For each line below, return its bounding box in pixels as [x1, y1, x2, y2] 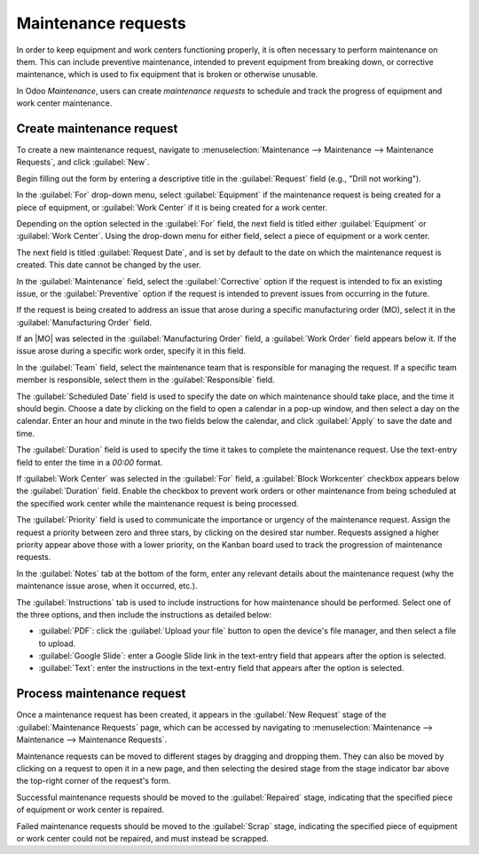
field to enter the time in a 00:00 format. [16, 457, 163, 467]
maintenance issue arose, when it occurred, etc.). [16, 580, 198, 591]
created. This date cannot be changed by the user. [16, 259, 201, 270]
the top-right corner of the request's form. [16, 776, 171, 786]
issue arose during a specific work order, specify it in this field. [16, 346, 247, 356]
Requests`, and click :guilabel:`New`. [16, 156, 150, 168]
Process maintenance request [16, 686, 186, 701]
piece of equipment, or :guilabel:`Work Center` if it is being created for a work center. [16, 202, 328, 212]
